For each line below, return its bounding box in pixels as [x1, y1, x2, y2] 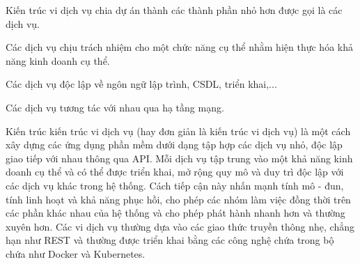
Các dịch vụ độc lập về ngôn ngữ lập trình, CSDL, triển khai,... [6, 77, 277, 91]
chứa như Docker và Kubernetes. [6, 246, 146, 261]
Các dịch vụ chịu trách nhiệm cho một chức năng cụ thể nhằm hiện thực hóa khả [6, 40, 353, 54]
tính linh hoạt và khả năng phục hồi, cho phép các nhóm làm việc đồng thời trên [6, 192, 351, 206]
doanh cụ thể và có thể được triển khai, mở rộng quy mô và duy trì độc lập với [6, 164, 344, 179]
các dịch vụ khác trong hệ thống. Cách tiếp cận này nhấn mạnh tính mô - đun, [6, 178, 344, 192]
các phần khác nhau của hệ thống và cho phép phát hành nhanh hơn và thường [6, 205, 345, 220]
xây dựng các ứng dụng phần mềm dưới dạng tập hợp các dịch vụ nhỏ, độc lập [6, 137, 343, 152]
